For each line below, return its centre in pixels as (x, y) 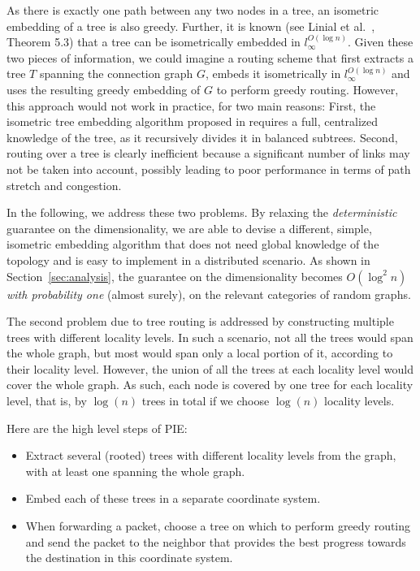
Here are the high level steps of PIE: (97, 428)
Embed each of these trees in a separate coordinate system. (173, 498)
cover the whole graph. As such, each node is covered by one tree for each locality (210, 385)
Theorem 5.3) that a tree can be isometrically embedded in (154, 42)
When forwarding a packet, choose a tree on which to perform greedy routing (218, 526)
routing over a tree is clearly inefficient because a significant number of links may (208, 153)
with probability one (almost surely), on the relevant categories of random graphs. (209, 294)
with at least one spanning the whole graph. (135, 471)
